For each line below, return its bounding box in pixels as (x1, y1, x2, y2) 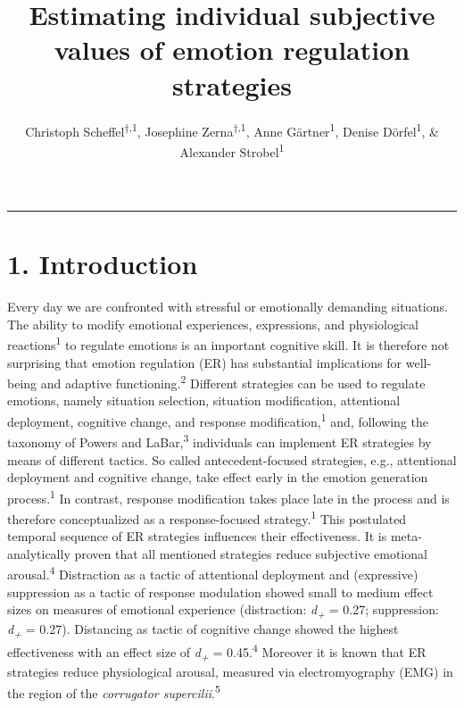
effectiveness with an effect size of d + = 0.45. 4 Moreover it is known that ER (7, 640, 427, 663)
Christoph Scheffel (25, 121, 125, 140)
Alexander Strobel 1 (179, 139, 285, 161)
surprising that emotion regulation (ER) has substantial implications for (7, 353, 402, 371)
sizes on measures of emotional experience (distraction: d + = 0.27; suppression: (7, 600, 439, 621)
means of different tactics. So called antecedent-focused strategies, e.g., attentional (7, 450, 457, 469)
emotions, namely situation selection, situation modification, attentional (7, 391, 401, 410)
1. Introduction (7, 246, 198, 282)
